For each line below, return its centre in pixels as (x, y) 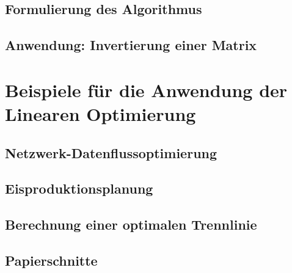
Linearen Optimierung (100, 113)
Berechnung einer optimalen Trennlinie (131, 224)
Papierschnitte (51, 260)
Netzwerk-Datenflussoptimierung (111, 152)
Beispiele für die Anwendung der (146, 89)
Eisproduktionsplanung (79, 188)
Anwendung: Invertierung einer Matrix (131, 45)
